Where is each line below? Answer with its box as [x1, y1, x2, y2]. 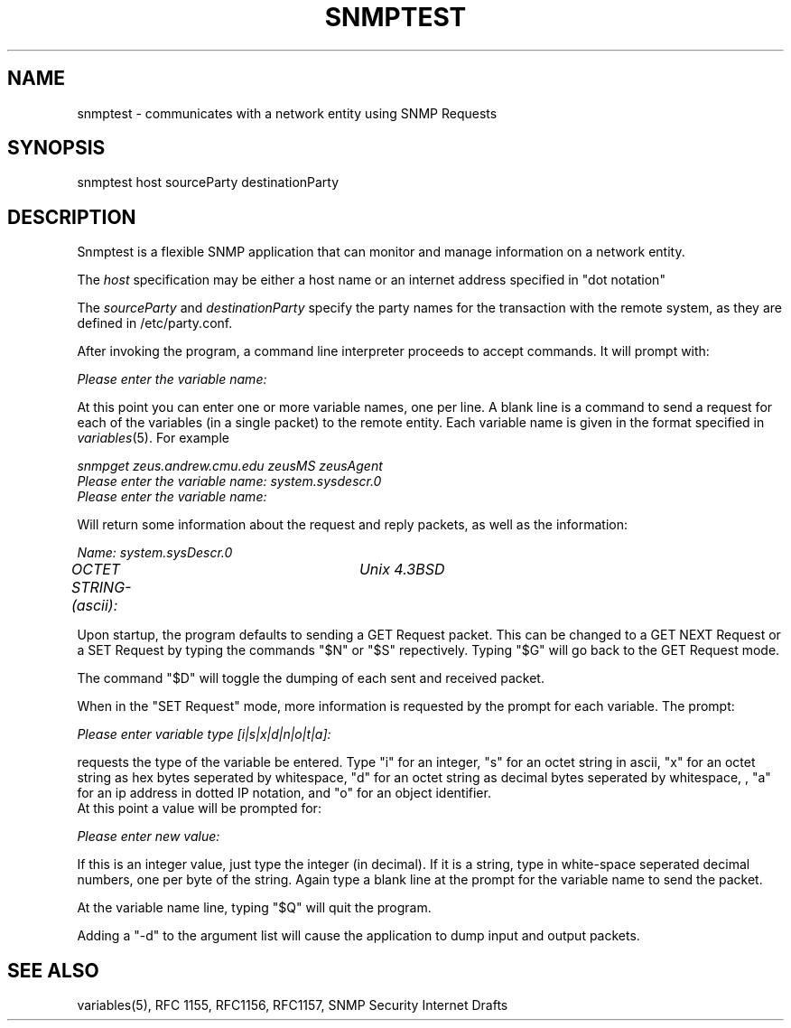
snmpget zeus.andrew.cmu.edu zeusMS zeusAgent [77, 458, 383, 474]
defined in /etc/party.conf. [77, 315, 233, 332]
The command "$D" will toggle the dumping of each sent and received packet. [77, 670, 544, 687]
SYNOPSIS [7, 136, 106, 160]
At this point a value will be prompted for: [77, 800, 321, 817]
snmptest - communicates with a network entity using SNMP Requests [77, 105, 498, 121]
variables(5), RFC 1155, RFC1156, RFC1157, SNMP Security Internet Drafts [77, 997, 508, 1014]
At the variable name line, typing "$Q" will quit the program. [77, 900, 432, 916]
